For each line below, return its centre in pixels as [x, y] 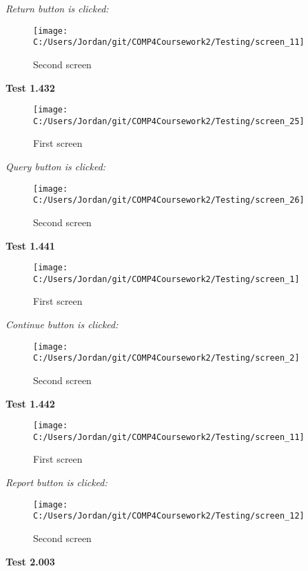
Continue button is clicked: [62, 324]
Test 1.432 [30, 87]
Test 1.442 [30, 403]
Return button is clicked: [57, 8]
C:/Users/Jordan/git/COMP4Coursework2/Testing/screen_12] [169, 516]
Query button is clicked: [56, 166]
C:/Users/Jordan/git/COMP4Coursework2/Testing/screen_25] [169, 121]
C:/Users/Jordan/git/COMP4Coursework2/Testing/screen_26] [169, 200]
